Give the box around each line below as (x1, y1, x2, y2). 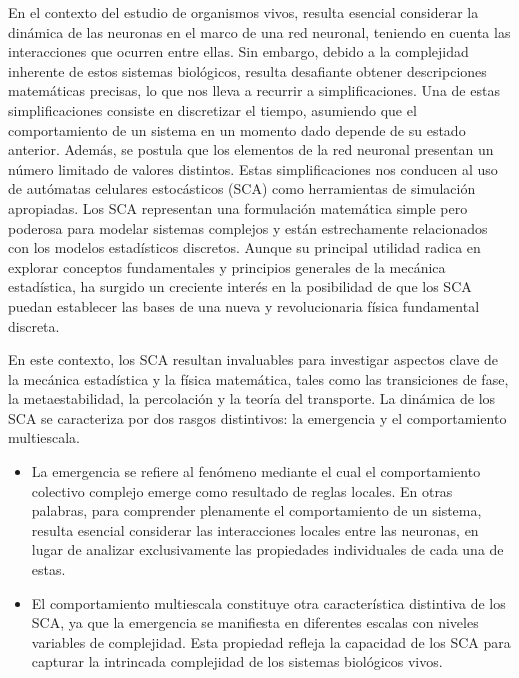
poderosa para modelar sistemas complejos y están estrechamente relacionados (8, 217, 488, 238)
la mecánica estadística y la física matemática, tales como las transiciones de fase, (8, 368, 509, 389)
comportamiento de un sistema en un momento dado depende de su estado (8, 119, 466, 140)
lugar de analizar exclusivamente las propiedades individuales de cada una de (31, 539, 504, 560)
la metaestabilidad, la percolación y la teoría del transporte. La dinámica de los (8, 388, 496, 409)
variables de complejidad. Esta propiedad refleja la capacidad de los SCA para (31, 631, 511, 652)
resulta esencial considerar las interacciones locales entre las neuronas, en (31, 519, 479, 540)
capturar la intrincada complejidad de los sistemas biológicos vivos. (31, 651, 443, 672)
